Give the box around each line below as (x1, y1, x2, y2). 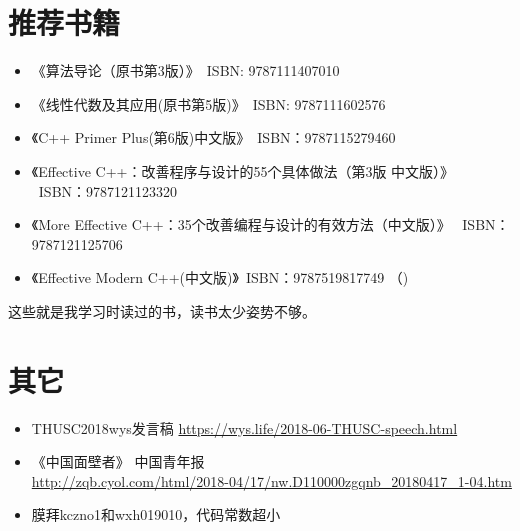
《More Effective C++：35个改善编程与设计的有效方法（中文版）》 (31, 214, 451, 235)
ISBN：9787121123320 (38, 180, 178, 201)
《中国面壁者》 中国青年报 (31, 451, 205, 472)
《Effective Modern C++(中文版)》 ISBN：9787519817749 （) (31, 267, 409, 288)
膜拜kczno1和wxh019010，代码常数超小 (31, 504, 281, 525)
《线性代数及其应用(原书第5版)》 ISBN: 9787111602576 (31, 93, 386, 114)
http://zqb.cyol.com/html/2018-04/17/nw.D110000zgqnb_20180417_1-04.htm (31, 470, 512, 491)
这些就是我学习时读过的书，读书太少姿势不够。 (8, 300, 316, 321)
